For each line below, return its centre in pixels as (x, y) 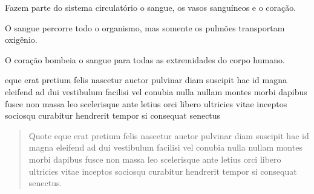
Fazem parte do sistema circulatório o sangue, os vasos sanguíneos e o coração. (151, 7)
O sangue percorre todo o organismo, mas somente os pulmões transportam (145, 27)
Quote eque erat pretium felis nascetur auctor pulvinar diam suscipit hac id (169, 135)
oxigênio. (21, 39)
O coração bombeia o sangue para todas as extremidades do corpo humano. (145, 59)
